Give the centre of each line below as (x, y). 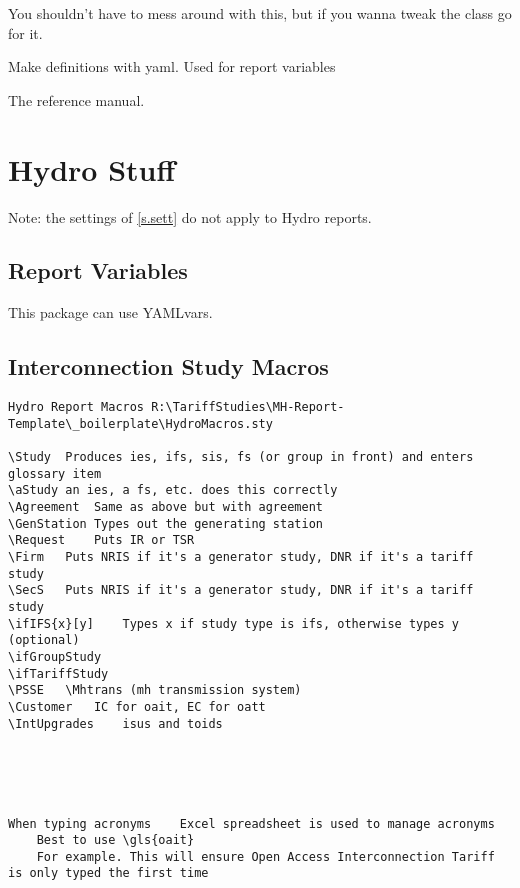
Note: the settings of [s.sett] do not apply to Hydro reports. (190, 216)
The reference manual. (76, 99)
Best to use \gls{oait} (115, 840)
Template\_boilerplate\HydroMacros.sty (140, 423)
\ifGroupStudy (55, 656)
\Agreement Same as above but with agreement (165, 507)
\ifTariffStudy (58, 673)
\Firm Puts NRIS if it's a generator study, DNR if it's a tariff (241, 557)
